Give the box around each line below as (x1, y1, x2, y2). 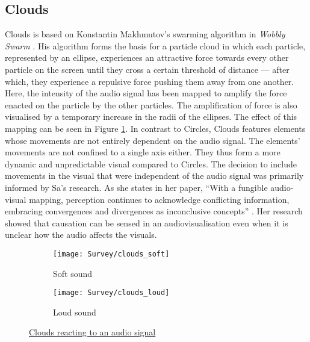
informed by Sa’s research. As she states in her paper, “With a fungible (5, 181, 268, 193)
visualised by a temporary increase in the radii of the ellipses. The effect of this (5, 110, 297, 123)
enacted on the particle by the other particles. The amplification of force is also (5, 98, 297, 111)
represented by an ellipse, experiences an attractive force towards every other (5, 51, 289, 64)
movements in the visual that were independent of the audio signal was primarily (5, 169, 304, 182)
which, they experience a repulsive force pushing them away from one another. (5, 75, 294, 87)
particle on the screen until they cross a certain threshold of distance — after (5, 63, 290, 75)
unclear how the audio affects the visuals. (5, 228, 157, 241)
